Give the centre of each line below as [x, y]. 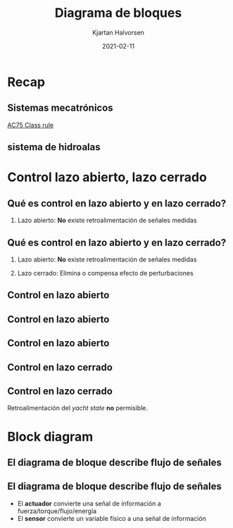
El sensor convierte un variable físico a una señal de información [112, 518]
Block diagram [50, 437]
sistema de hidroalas [54, 147]
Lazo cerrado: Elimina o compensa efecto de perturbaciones [105, 273]
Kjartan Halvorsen [118, 32]
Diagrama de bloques [118, 13]
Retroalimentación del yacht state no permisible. [77, 408]
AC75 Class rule [31, 125]
